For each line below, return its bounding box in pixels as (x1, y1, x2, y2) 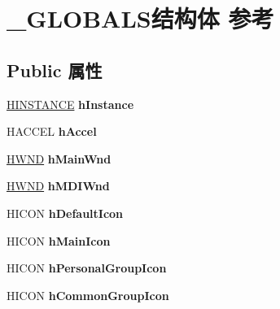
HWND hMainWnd (7, 150, 112, 167)
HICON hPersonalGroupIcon (7, 259, 167, 276)
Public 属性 (7, 57, 103, 82)
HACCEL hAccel (7, 123, 97, 140)
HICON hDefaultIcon (7, 204, 124, 221)
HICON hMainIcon (7, 232, 111, 249)
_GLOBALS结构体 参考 (7, 2, 274, 35)
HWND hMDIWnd (7, 177, 110, 194)
